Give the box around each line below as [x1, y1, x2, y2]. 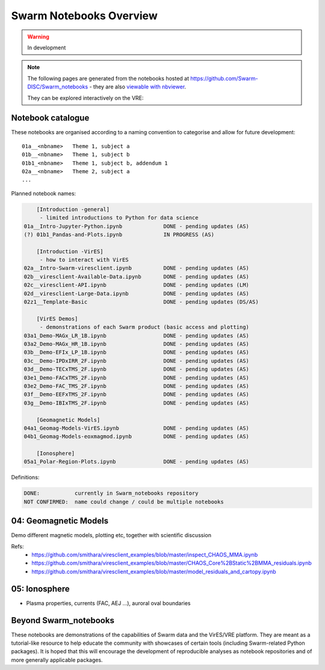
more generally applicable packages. [11, 656, 103, 663]
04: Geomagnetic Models [11, 516, 109, 526]
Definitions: [11, 474, 40, 481]
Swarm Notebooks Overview [11, 9, 158, 22]
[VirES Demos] [36, 315, 78, 322]
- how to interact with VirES [39, 256, 129, 263]
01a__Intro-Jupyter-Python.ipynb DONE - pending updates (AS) [23, 223, 250, 230]
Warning [27, 33, 49, 40]
